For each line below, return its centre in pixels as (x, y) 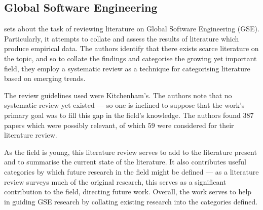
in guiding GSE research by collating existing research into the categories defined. (131, 201)
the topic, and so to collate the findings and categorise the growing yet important (130, 58)
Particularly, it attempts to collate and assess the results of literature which (122, 38)
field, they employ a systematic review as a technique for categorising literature (127, 68)
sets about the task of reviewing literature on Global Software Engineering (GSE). (132, 29)
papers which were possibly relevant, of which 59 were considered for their (119, 125)
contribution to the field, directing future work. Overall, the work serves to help (128, 192)
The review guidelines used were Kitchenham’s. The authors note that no (118, 95)
